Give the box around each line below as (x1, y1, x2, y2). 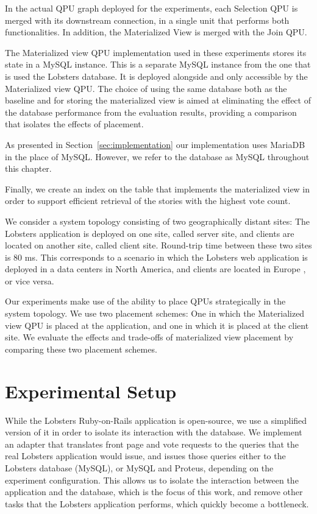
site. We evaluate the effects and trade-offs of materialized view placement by (5, 331, 294, 343)
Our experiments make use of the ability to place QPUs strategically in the (5, 295, 286, 308)
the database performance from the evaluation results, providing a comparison (5, 105, 297, 118)
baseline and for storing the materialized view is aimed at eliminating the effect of (5, 94, 311, 107)
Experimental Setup (5, 378, 177, 403)
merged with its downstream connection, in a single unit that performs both (5, 13, 290, 26)
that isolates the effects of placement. (5, 118, 144, 130)
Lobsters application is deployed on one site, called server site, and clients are (5, 227, 294, 239)
